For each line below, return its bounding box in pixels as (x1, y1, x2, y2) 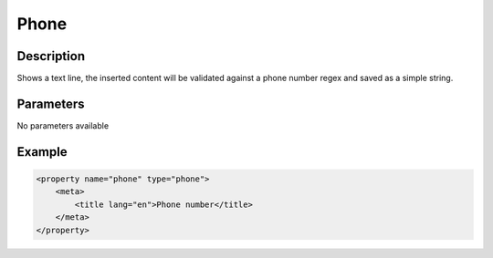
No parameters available (16, 119, 110, 131)
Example (16, 144, 68, 160)
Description (16, 48, 86, 64)
